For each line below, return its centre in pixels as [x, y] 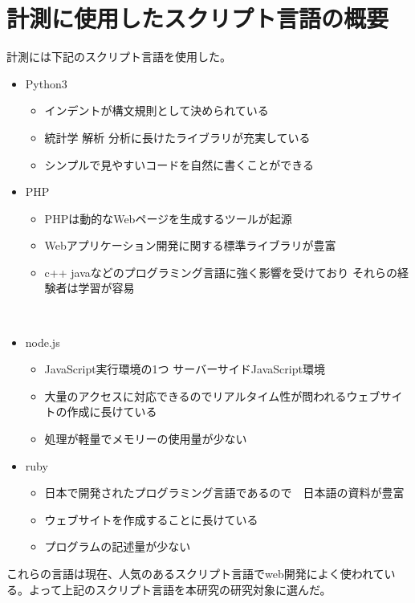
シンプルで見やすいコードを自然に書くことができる [179, 164]
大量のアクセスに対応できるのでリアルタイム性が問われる [195, 395]
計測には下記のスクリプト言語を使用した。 [119, 57]
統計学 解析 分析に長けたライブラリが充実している [177, 137]
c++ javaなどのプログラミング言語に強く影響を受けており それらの [221, 272]
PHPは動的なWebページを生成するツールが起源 [168, 218]
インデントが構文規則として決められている [157, 110]
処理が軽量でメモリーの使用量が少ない [146, 439]
